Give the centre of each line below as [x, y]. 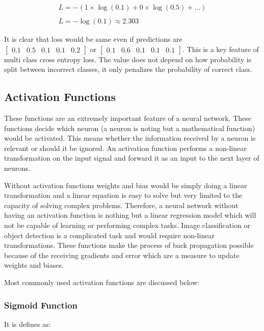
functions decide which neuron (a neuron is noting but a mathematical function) [130, 128]
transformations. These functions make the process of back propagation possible [129, 245]
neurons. [17, 168]
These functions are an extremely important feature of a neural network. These [128, 118]
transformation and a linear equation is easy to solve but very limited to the [123, 195]
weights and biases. [34, 265]
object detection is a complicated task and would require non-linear [109, 235]
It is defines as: [28, 324]
